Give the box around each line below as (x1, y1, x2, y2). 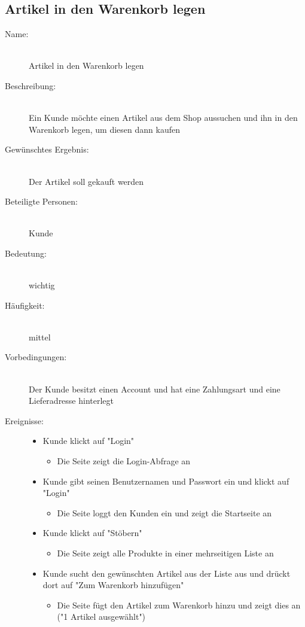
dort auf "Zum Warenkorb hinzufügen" (42, 579, 184, 591)
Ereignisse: (5, 414, 44, 427)
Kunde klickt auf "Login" (42, 434, 135, 447)
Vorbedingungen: (5, 351, 67, 363)
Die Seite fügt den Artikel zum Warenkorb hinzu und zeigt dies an (57, 598, 301, 611)
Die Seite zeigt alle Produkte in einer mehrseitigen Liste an (57, 547, 274, 559)
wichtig (29, 279, 55, 291)
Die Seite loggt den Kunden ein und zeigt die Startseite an (57, 506, 272, 519)
